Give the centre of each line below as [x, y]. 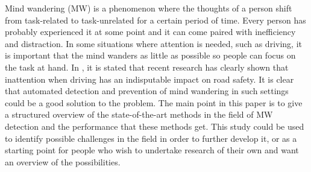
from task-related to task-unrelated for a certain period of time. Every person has [155, 20]
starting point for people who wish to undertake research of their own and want [152, 150]
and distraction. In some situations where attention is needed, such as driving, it [153, 43]
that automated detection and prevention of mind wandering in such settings [147, 91]
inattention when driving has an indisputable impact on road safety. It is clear [149, 79]
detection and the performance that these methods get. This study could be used [155, 126]
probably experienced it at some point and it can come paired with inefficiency [150, 32]
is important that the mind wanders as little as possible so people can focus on [150, 55]
